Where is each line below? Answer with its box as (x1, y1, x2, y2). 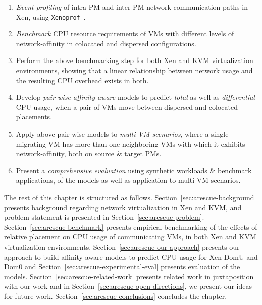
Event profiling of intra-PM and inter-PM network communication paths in (16, 2, 248, 12)
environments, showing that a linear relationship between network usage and (16, 65, 253, 76)
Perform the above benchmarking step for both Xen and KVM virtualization (16, 55, 253, 66)
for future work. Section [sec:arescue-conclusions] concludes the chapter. (4, 290, 227, 301)
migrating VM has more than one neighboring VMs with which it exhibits (16, 138, 245, 149)
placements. (16, 111, 53, 122)
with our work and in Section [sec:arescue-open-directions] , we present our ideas (4, 281, 252, 291)
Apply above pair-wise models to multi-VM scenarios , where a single (16, 129, 229, 139)
